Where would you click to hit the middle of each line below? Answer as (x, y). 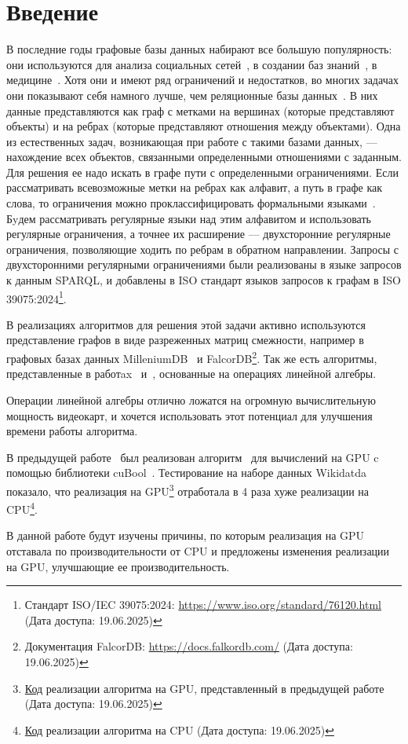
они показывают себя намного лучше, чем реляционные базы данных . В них (192, 95)
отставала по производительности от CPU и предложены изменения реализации (198, 550)
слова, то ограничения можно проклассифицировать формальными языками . (191, 203)
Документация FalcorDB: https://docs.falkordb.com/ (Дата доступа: (189, 646)
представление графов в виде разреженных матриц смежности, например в (185, 340)
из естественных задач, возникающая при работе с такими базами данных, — (192, 141)
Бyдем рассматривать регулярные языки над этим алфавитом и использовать (189, 218)
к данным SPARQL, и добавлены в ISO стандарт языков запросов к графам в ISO (204, 280)
